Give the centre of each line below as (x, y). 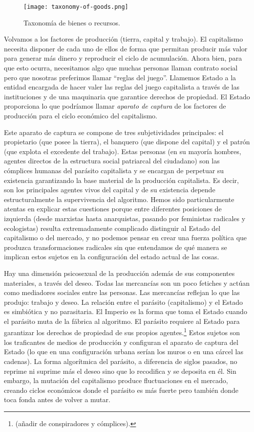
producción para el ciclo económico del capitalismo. (81, 115)
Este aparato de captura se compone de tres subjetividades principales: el (114, 132)
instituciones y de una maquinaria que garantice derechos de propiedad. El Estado (127, 96)
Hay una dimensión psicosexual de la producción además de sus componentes (119, 273)
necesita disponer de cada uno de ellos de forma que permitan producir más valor (126, 48)
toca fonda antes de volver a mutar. (57, 399)
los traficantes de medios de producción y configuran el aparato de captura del (121, 342)
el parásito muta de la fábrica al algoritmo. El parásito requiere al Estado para (122, 321)
